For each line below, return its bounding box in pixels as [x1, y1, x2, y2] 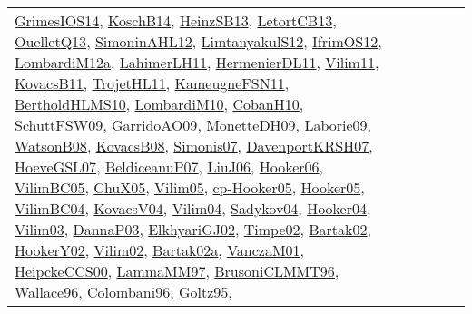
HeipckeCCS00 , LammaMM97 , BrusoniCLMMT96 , [15, 260, 339, 281]
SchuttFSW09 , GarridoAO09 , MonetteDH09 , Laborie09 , [15, 114, 372, 135]
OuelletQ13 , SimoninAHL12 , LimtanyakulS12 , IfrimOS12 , [15, 31, 382, 52]
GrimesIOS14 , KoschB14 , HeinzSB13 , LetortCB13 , [15, 10, 337, 31]
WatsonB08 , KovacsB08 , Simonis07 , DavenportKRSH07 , [15, 135, 373, 156]
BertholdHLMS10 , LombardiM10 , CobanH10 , [15, 93, 304, 114]
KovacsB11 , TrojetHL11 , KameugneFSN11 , [15, 73, 290, 93]
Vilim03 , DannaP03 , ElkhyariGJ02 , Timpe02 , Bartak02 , [15, 219, 371, 240]
